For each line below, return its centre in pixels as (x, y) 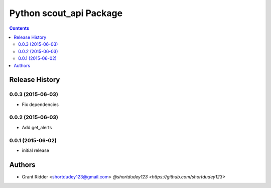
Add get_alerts (37, 127)
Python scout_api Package (66, 13)
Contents (19, 28)
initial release (36, 150)
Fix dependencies (40, 104)
